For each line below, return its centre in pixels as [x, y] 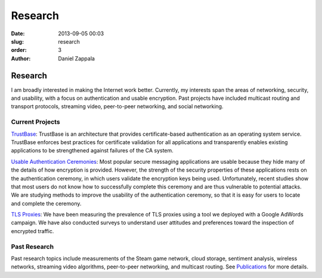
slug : [17, 41]
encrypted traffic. [32, 231]
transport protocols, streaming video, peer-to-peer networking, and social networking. [117, 106]
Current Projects [35, 122]
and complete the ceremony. [46, 203]
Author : [21, 58]
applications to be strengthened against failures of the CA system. [92, 151]
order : [19, 50]
